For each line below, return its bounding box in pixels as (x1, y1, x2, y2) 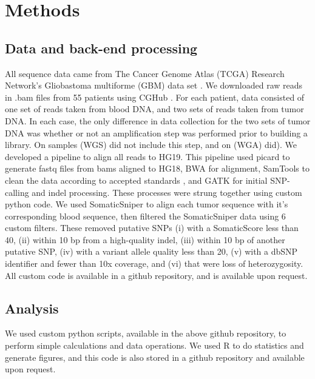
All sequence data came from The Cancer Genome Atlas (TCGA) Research (5, 67, 285, 79)
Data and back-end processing (5, 38, 198, 57)
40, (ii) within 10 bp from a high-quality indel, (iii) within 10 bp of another (5, 233, 285, 246)
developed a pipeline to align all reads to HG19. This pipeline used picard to (5, 150, 290, 163)
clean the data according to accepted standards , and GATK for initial (5, 173, 268, 186)
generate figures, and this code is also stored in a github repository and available (5, 350, 305, 363)
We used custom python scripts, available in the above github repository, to (5, 327, 286, 340)
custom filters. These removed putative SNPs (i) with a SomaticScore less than (5, 221, 299, 234)
